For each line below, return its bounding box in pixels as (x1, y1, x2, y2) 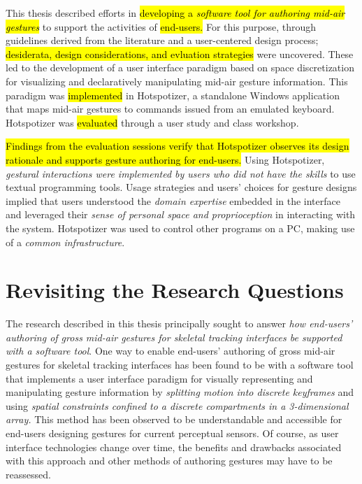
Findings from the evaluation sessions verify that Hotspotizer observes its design (6, 138, 349, 153)
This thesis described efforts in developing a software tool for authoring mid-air (6, 6, 345, 20)
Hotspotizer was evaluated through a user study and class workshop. (6, 115, 299, 129)
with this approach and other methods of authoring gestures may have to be (6, 453, 333, 468)
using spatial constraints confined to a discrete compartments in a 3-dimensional (6, 398, 349, 413)
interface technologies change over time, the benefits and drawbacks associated (6, 439, 342, 454)
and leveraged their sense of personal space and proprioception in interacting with (6, 207, 356, 222)
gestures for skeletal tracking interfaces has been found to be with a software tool (6, 357, 354, 371)
